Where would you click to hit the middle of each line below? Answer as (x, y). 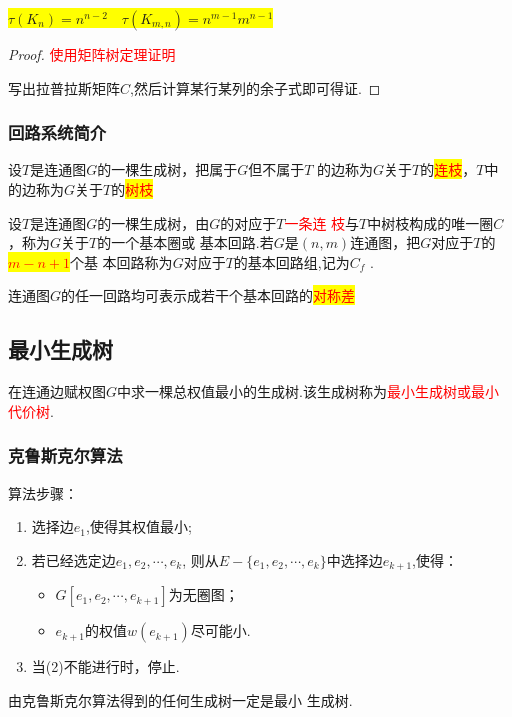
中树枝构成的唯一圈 (430, 222)
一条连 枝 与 (322, 222)
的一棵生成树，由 (153, 222)
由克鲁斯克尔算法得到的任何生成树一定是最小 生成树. (180, 699)
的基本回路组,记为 (291, 261)
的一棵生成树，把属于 (167, 169)
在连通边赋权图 (57, 391)
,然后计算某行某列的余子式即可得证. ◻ (255, 87)
